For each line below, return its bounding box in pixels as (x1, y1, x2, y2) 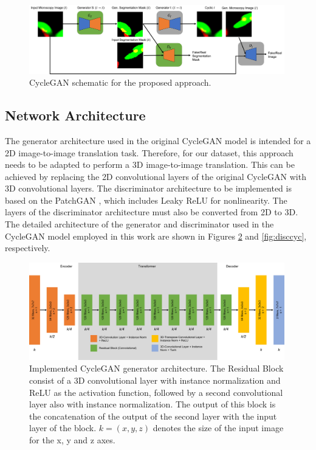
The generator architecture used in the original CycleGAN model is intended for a (5, 134, 311, 147)
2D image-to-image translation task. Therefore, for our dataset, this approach (5, 146, 294, 159)
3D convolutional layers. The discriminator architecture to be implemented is (5, 182, 292, 195)
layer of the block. (29, 421, 97, 434)
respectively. (5, 241, 50, 254)
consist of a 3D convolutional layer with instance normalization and (29, 373, 281, 386)
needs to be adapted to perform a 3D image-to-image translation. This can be (5, 158, 295, 171)
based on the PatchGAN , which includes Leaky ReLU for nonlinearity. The (5, 193, 287, 206)
